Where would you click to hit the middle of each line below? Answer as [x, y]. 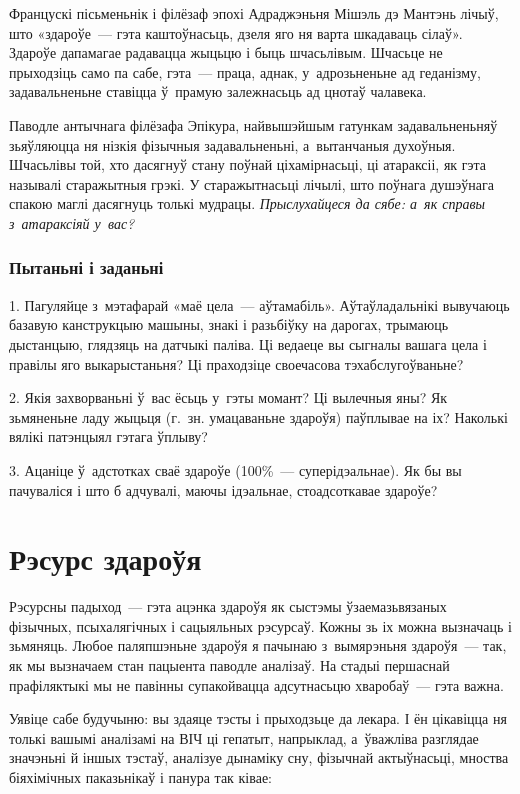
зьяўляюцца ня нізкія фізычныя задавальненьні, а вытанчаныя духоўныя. [232, 144]
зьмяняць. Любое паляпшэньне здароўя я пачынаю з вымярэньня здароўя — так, [258, 645]
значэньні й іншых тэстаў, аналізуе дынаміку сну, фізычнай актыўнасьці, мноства [259, 757]
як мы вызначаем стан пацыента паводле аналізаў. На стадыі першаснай [229, 665]
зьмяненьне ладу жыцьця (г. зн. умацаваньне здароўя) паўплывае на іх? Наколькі [258, 416]
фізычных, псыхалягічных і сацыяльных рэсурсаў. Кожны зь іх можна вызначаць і [260, 625]
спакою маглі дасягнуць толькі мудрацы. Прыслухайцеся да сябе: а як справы [247, 203]
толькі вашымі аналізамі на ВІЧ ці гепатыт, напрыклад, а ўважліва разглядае [244, 737]
